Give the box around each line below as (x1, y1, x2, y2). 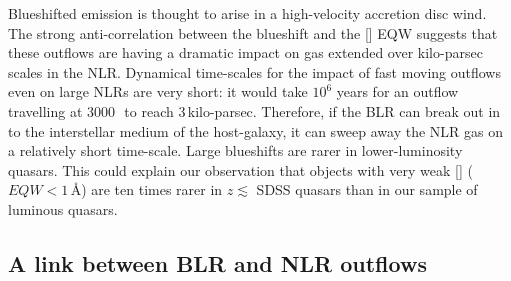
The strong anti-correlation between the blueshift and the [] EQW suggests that (8, 22, 498, 43)
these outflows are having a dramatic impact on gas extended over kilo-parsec (8, 42, 483, 63)
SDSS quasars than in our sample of (256, 179, 478, 200)
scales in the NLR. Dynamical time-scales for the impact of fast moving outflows (8, 61, 501, 82)
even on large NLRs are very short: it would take (8, 81, 308, 102)
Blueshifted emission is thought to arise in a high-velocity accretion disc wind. (8, 3, 487, 23)
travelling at (8, 100, 83, 121)
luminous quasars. (8, 198, 118, 219)
